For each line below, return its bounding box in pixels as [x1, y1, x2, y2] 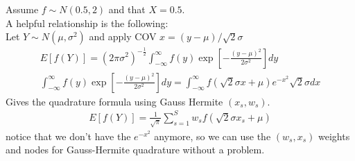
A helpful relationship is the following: [6, 15, 168, 30]
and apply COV [89, 29, 157, 44]
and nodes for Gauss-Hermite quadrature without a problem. [6, 142, 265, 157]
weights [318, 128, 350, 143]
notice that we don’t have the [6, 128, 131, 143]
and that [108, 2, 146, 16]
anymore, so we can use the [154, 128, 271, 143]
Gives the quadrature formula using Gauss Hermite [6, 94, 223, 108]
